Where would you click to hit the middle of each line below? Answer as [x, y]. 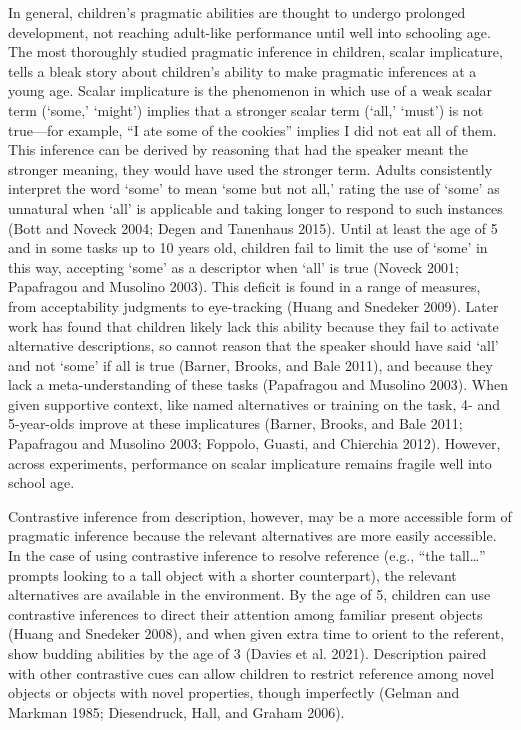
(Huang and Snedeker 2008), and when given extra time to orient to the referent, [256, 633]
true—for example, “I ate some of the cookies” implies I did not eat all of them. [252, 129]
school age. [41, 482]
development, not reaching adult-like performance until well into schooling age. [249, 31]
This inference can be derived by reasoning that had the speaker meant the [238, 149]
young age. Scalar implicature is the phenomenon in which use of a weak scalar [250, 90]
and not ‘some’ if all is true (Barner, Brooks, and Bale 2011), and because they [250, 364]
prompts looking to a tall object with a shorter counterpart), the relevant [232, 574]
